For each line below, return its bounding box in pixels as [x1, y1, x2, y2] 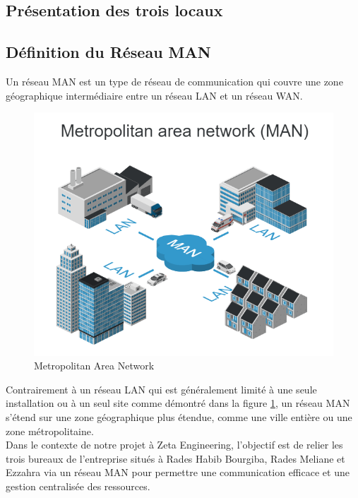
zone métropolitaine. [6, 423, 94, 438]
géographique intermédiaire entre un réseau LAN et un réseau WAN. [6, 88, 303, 102]
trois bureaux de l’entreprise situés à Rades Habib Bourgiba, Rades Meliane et [6, 451, 345, 466]
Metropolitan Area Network [34, 358, 155, 373]
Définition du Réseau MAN [6, 41, 211, 63]
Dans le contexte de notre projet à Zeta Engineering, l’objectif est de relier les [6, 437, 343, 452]
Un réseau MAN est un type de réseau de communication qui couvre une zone [6, 73, 343, 88]
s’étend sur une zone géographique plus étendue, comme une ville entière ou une [6, 410, 352, 425]
